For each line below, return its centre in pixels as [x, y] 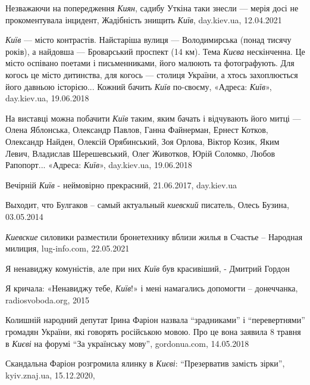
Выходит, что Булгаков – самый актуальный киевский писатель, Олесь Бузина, [147, 205]
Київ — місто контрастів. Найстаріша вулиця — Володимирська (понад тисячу [148, 40]
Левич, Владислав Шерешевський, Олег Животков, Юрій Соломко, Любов [140, 153]
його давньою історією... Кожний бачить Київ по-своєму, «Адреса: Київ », [139, 86]
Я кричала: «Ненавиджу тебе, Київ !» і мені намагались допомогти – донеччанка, [152, 288]
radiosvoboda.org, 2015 [47, 299]
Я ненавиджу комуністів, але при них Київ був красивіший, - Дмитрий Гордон [148, 268]
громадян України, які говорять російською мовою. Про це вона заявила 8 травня [153, 332]
